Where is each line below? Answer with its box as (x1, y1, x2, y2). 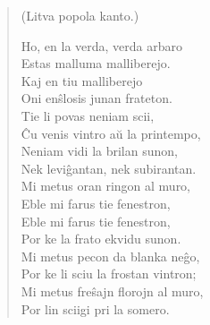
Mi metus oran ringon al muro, (21, 176, 191, 195)
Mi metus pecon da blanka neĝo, (21, 246, 200, 265)
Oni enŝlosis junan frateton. (21, 89, 172, 107)
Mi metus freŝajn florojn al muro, (21, 281, 204, 300)
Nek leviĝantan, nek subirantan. (21, 158, 197, 177)
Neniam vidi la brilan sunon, (21, 141, 178, 160)
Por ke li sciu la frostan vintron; (21, 264, 197, 283)
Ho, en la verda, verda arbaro (21, 36, 183, 55)
